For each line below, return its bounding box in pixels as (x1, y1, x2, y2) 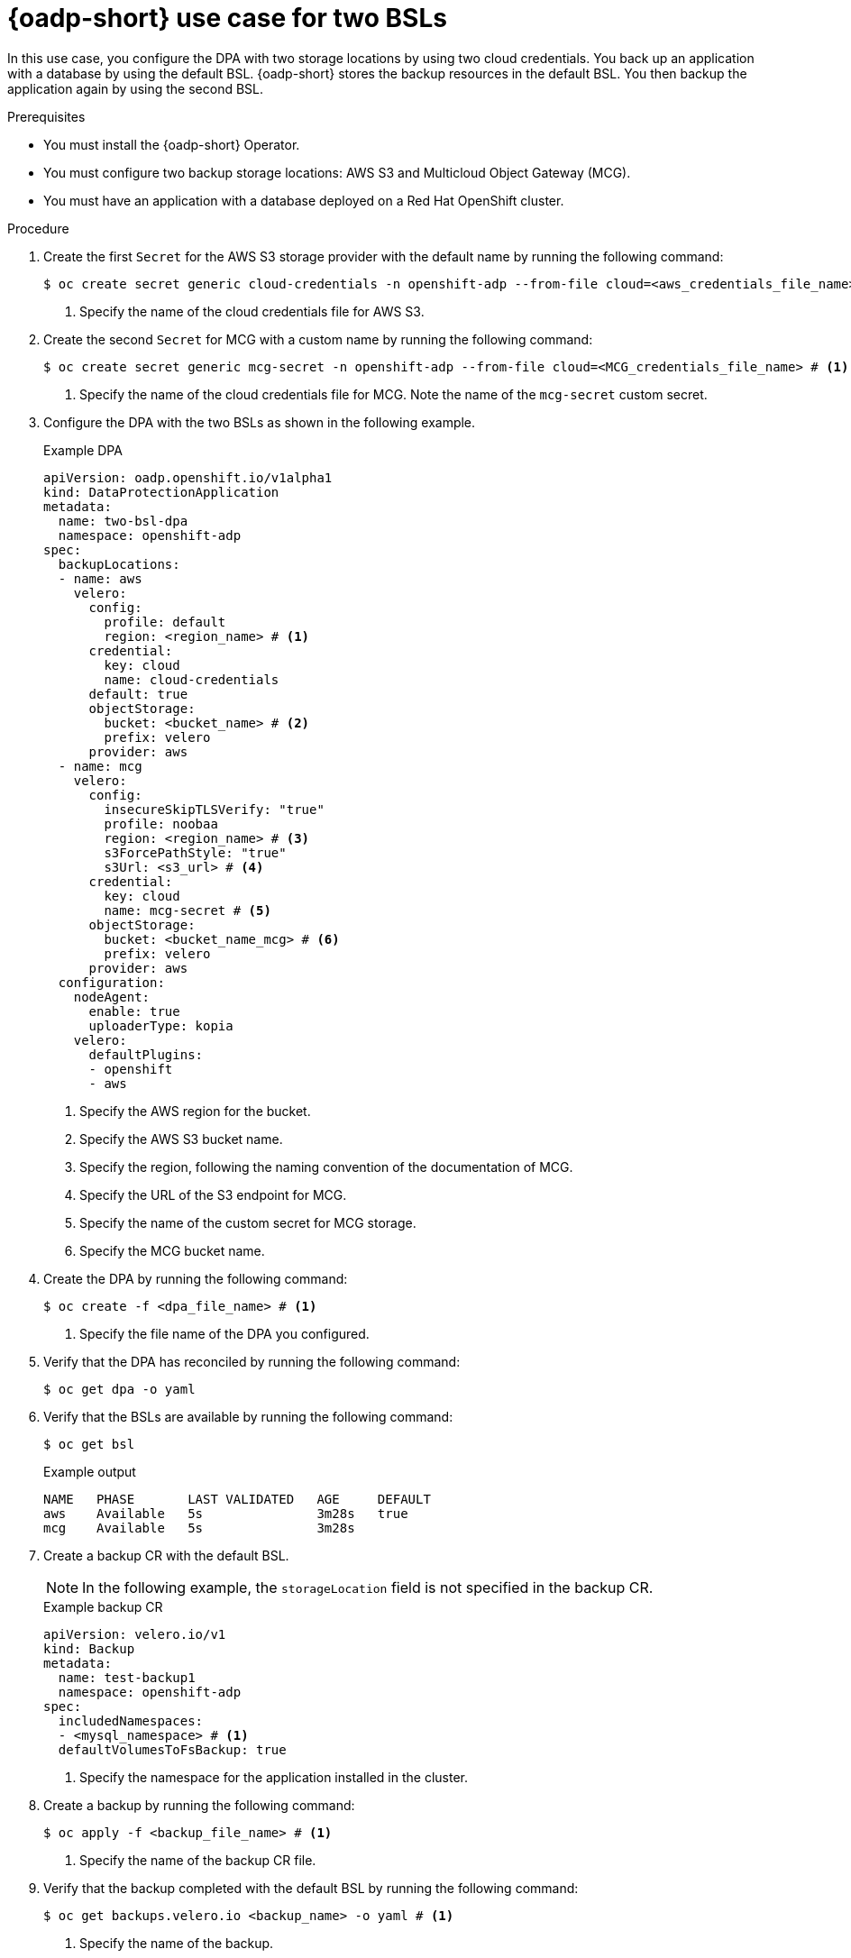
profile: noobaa (104, 816, 218, 831)
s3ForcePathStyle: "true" (104, 845, 287, 860)
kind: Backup (43, 1641, 135, 1656)
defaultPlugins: (88, 1047, 204, 1062)
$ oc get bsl (43, 1436, 135, 1451)
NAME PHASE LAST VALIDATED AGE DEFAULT (43, 1491, 431, 1506)
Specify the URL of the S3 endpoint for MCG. (79, 1186, 347, 1203)
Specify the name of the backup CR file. (79, 1852, 316, 1868)
